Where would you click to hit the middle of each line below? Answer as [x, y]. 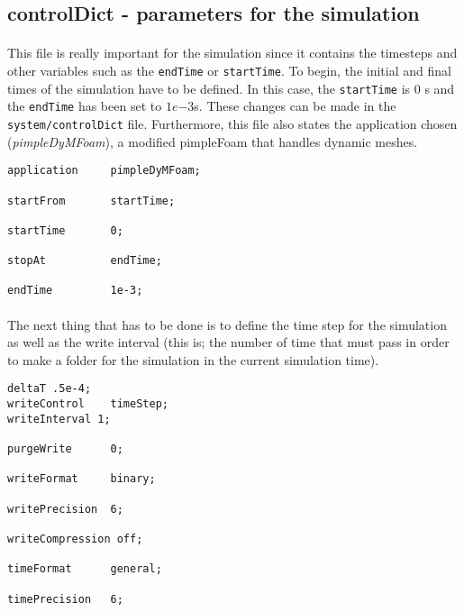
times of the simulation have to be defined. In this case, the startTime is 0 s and [231, 88]
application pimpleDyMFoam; [104, 171]
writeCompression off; [75, 539]
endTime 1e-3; [75, 291]
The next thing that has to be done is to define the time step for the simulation [227, 324]
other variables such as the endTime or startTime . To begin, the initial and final [229, 70]
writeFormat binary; [82, 479]
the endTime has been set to [85, 106]
